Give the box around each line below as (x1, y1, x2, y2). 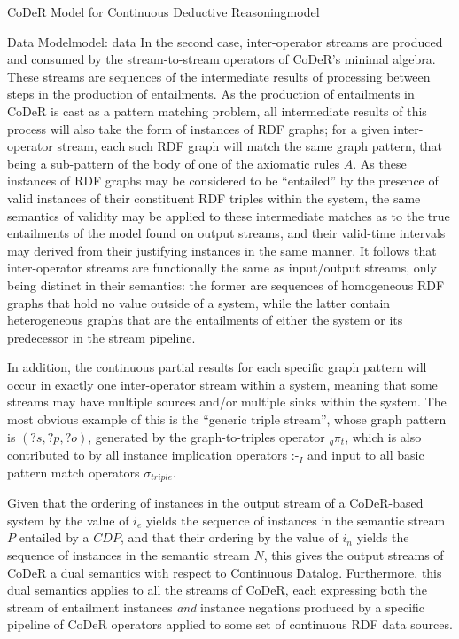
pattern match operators (7, 462, 140, 481)
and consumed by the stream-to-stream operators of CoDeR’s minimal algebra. (7, 50, 436, 68)
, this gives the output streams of (263, 545, 444, 564)
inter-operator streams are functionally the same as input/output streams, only (7, 258, 437, 277)
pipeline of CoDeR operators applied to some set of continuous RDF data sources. (7, 615, 453, 634)
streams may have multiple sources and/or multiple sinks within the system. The (7, 392, 447, 411)
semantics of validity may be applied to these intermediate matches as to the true (7, 206, 450, 225)
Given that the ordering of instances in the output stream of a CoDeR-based (7, 493, 424, 512)
